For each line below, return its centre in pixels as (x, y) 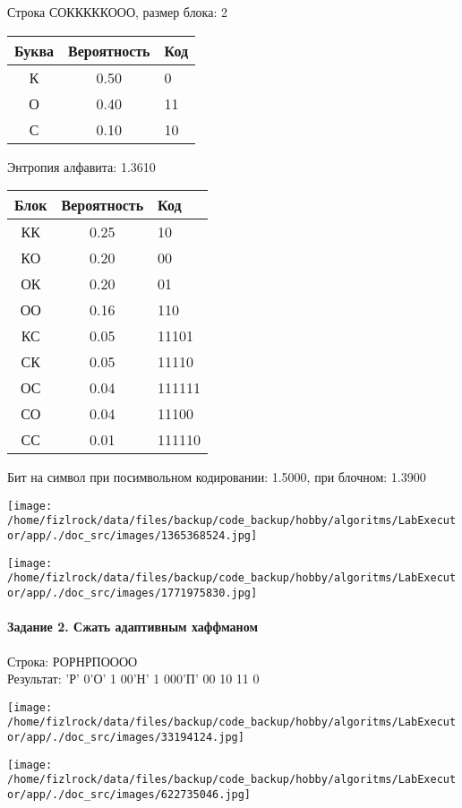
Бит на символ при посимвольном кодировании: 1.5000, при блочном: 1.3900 (217, 477)
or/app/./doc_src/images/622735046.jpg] (129, 794)
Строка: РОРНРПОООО (73, 661)
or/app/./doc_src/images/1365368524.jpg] (133, 536)
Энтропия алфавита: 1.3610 (81, 166)
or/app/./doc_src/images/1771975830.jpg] (133, 593)
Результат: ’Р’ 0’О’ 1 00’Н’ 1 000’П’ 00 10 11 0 (133, 679)
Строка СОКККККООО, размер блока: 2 (117, 12)
